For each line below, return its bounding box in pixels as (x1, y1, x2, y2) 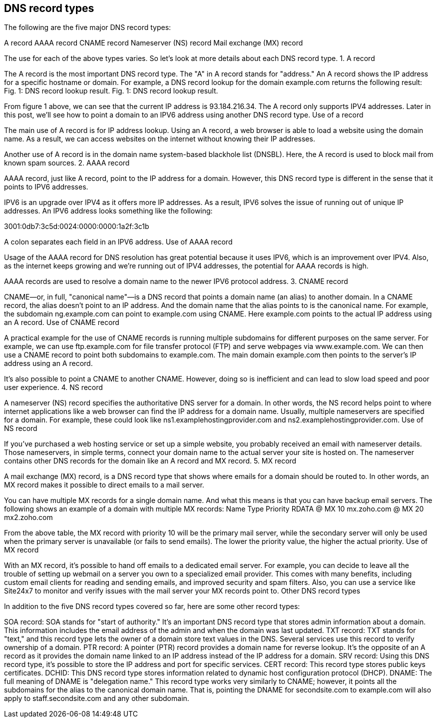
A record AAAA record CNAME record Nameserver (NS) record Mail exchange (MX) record (4, 38, 303, 47)
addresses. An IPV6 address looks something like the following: (4, 206, 213, 215)
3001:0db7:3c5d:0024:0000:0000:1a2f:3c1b (4, 222, 149, 231)
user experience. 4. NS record (4, 383, 103, 392)
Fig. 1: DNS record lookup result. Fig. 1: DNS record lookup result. (4, 86, 218, 95)
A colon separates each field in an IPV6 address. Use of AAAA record (4, 237, 233, 246)
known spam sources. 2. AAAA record (4, 158, 130, 167)
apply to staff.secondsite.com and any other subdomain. (4, 694, 189, 703)
